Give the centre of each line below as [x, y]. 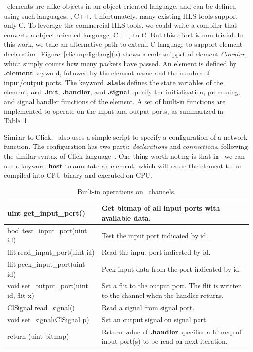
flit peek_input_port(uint [46, 264]
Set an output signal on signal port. [155, 319]
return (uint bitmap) [38, 336]
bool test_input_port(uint [47, 230]
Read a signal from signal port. [148, 307]
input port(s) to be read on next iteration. [164, 341]
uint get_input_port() [46, 213]
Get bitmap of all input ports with [161, 208]
